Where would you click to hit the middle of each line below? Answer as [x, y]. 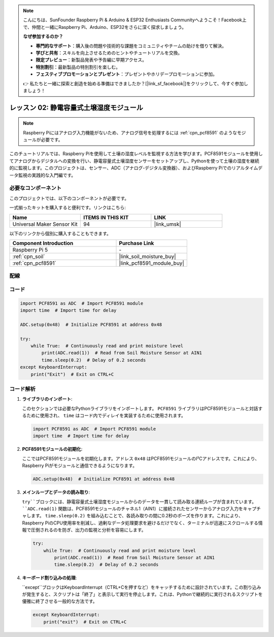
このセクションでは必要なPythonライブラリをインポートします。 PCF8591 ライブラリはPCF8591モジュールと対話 [140, 408]
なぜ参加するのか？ [43, 37]
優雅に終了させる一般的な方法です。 [60, 601]
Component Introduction [43, 243]
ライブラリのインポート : [47, 399]
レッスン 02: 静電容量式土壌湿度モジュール [76, 107]
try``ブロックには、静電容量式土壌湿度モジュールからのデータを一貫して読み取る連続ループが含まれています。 [139, 502]
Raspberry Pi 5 [30, 250]
